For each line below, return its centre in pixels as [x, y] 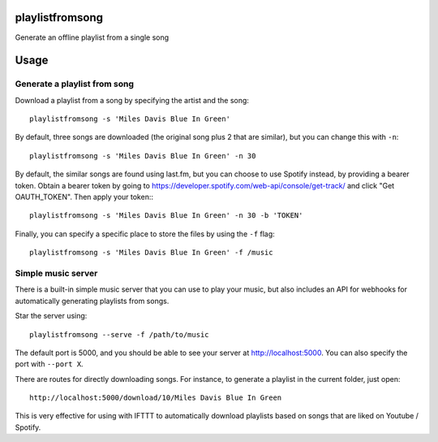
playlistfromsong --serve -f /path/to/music [120, 334]
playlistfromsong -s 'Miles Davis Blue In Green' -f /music [151, 253]
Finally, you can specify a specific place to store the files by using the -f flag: [145, 234]
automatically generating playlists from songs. [92, 301]
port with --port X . [49, 364]
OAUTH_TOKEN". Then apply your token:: [84, 197]
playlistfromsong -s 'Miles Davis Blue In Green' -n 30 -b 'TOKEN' [166, 216]
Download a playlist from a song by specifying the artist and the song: [132, 100]
